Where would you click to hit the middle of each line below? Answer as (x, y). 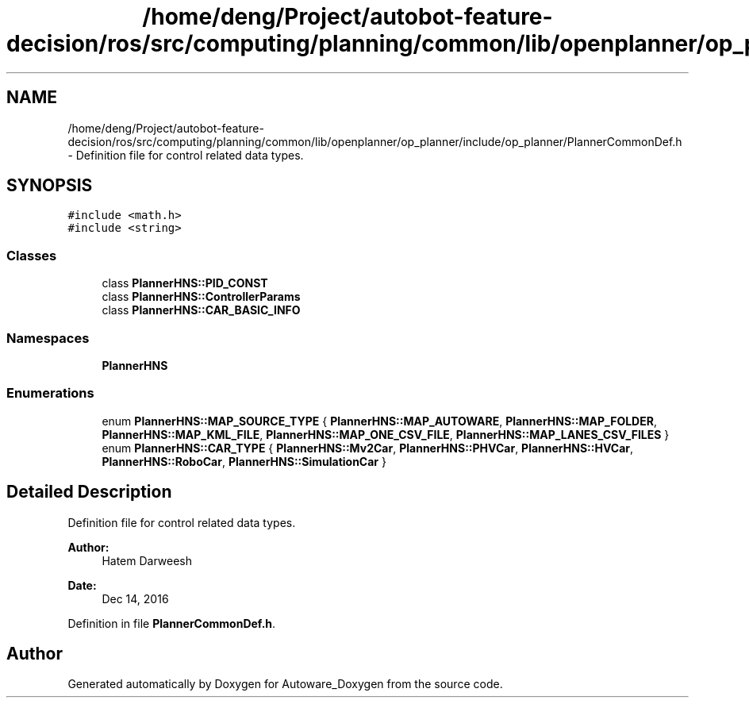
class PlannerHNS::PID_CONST (185, 283)
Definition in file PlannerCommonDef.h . (172, 623)
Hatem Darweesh (147, 560)
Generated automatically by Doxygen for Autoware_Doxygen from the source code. (285, 684)
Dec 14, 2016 (135, 598)
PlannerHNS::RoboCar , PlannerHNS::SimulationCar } (244, 461)
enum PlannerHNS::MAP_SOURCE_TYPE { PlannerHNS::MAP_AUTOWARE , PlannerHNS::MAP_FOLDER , (379, 421)
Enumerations (50, 393)
